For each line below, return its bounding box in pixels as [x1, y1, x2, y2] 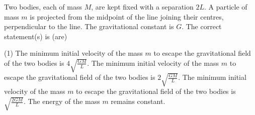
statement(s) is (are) [4, 31, 67, 41]
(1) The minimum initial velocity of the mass [4, 48, 143, 58]
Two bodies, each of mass [4, 2, 82, 12]
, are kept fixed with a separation [91, 2, 194, 12]
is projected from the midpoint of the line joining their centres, [30, 11, 224, 22]
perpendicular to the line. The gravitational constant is [4, 21, 174, 32]
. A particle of [204, 2, 247, 12]
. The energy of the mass [23, 96, 100, 106]
